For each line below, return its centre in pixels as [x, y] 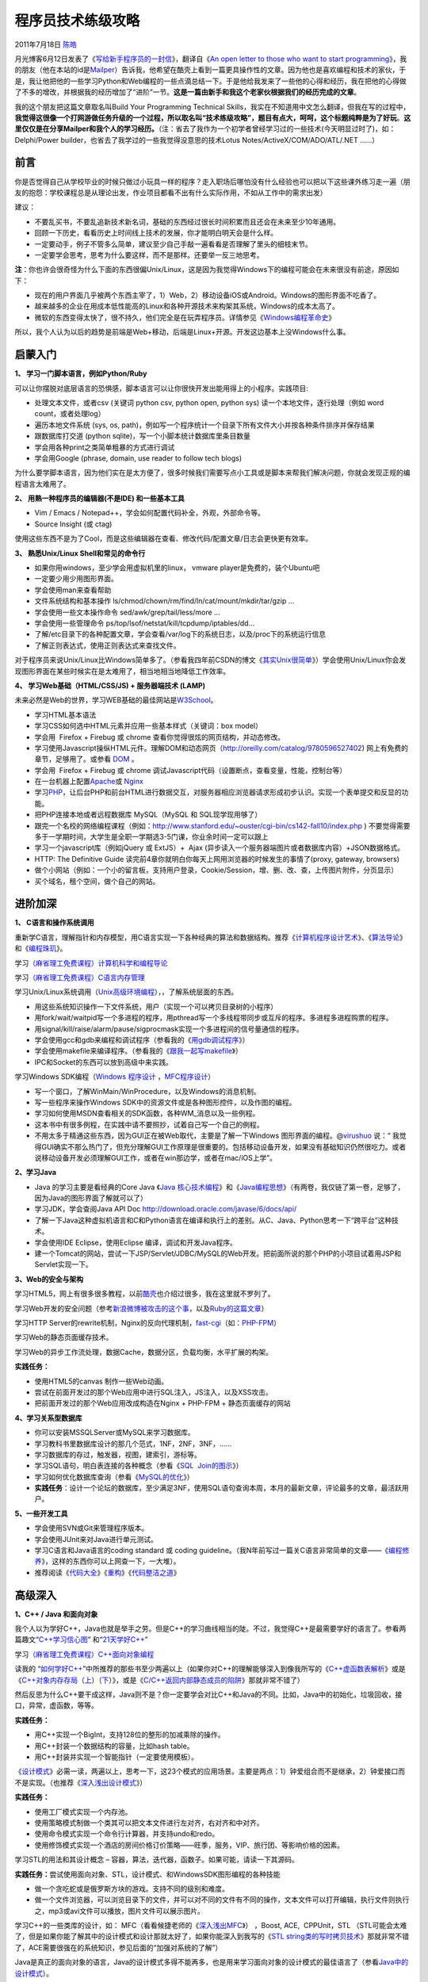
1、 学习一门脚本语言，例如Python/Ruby [81, 373]
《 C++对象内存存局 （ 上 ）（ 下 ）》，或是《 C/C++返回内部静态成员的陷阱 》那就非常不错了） [159, 1680]
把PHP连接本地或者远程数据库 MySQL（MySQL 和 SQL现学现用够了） [148, 815]
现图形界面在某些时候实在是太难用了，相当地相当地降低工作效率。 [122, 671]
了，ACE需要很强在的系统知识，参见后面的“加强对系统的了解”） [118, 1947]
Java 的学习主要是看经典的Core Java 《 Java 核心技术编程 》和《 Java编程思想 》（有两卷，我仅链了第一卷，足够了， [220, 1187]
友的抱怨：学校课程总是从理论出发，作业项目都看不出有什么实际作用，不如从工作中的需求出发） [171, 192]
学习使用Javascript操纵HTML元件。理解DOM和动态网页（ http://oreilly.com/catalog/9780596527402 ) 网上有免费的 [221, 748]
